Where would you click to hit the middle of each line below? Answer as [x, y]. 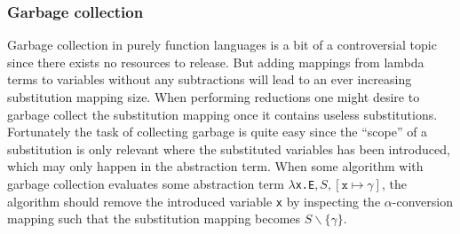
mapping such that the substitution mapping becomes [154, 218]
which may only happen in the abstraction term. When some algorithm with [215, 166]
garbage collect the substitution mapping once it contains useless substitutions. [222, 114]
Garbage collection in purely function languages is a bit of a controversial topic [222, 45]
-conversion [422, 201]
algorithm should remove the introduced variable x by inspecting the [194, 201]
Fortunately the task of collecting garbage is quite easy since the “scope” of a [218, 132]
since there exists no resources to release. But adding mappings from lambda [216, 62]
